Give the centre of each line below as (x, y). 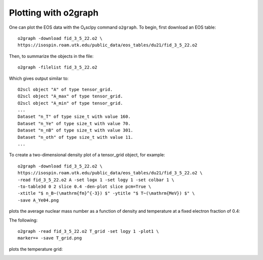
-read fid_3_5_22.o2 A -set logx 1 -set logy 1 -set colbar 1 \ (96, 180)
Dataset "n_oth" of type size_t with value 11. (75, 137)
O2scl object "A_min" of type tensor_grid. (70, 103)
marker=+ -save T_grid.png (50, 238)
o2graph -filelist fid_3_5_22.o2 (57, 67)
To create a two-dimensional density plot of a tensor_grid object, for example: (87, 155)
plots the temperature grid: (36, 249)
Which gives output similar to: (39, 78)
